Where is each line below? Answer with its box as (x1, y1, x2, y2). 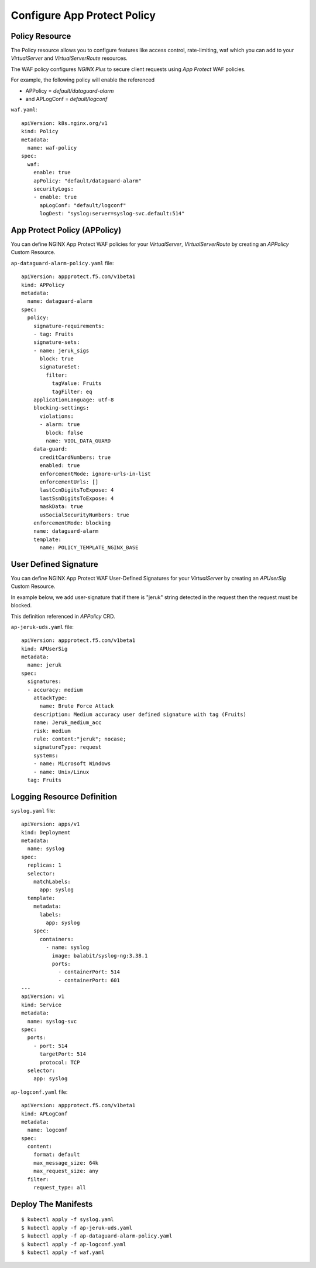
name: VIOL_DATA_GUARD (46, 437, 111, 444)
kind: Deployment (21, 829, 71, 836)
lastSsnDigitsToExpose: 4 (39, 495, 114, 502)
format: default (33, 1151, 80, 1158)
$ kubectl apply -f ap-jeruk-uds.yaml (21, 1224, 133, 1231)
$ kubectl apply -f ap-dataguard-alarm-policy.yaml (21, 1233, 173, 1239)
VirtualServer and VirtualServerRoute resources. (11, 55, 128, 62)
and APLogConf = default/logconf (25, 96, 108, 103)
